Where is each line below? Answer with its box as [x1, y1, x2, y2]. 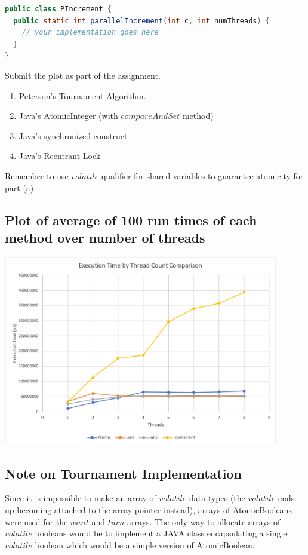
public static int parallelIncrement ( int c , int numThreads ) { [13, 16, 270, 25]
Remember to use [5, 169, 69, 182]
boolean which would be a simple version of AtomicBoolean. [35, 538, 255, 551]
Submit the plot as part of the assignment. [5, 69, 161, 81]
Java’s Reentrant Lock [19, 149, 101, 162]
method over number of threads [5, 228, 205, 246]
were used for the [5, 515, 68, 528]
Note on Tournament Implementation [5, 464, 242, 482]
